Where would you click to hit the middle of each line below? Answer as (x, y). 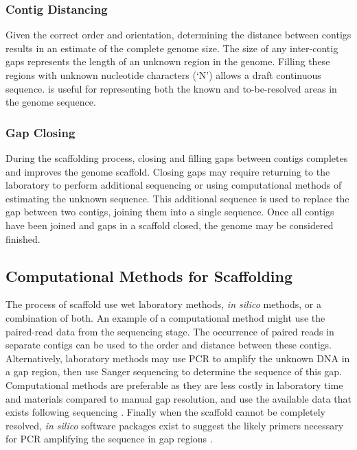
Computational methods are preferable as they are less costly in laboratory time (174, 384)
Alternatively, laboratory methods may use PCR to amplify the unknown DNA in (178, 358)
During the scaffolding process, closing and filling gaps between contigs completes (177, 158)
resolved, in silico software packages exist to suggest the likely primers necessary (175, 425)
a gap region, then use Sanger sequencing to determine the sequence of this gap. (174, 371)
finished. (23, 238)
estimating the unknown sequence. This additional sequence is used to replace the (177, 198)
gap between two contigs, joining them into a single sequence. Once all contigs (170, 212)
